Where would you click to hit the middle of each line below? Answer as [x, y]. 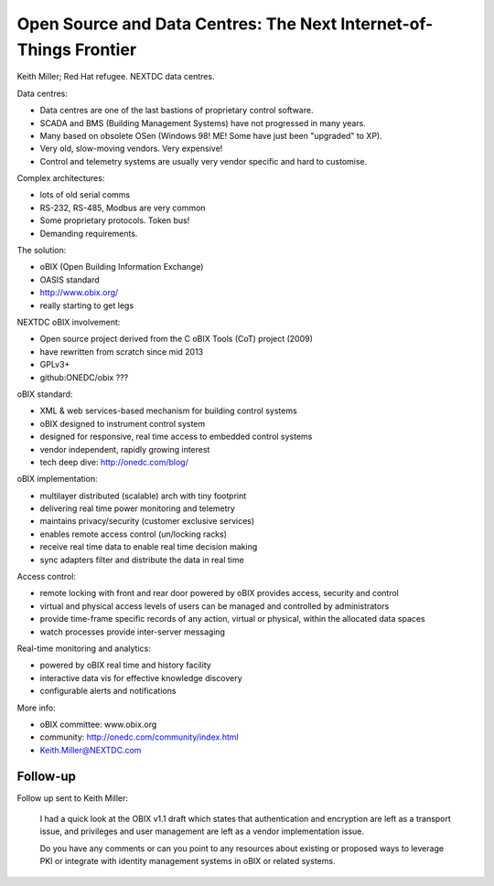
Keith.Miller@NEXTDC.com [91, 750]
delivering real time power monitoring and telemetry [137, 508]
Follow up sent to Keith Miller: [72, 798]
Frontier [106, 49]
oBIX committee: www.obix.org [98, 724]
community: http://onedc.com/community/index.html [139, 737]
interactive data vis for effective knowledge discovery [141, 678]
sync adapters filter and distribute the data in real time [142, 560]
